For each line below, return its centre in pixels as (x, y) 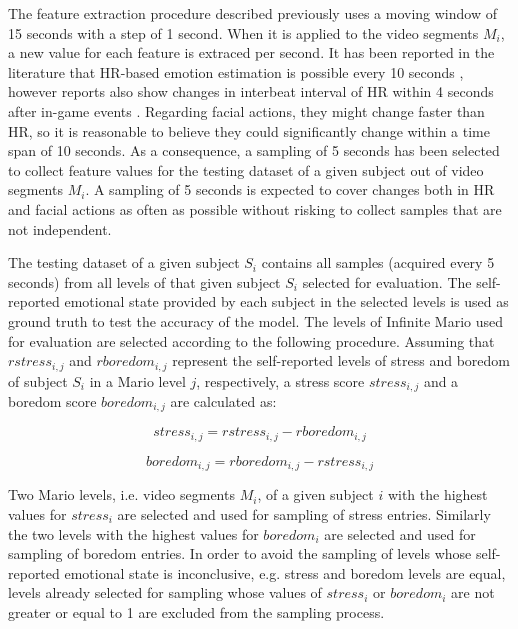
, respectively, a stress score (280, 380)
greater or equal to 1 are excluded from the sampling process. (196, 611)
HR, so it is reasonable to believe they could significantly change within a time (249, 130)
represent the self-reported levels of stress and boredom (341, 360)
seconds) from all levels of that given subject (144, 281)
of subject (38, 380)
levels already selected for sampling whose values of (165, 592)
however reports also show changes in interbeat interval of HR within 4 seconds (251, 91)
